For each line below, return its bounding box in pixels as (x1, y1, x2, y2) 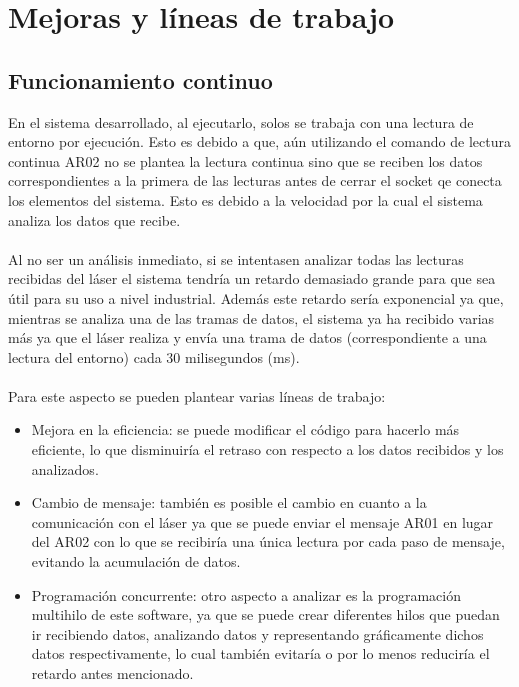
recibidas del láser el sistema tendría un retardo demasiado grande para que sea (8, 268, 496, 289)
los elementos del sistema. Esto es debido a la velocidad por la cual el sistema (8, 189, 483, 210)
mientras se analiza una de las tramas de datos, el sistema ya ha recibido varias (8, 307, 495, 328)
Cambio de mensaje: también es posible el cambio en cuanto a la (31, 492, 427, 513)
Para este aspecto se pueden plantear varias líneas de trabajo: (8, 385, 386, 406)
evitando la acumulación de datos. (31, 551, 241, 572)
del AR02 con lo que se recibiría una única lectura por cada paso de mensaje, (31, 531, 505, 552)
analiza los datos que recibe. (8, 209, 181, 230)
